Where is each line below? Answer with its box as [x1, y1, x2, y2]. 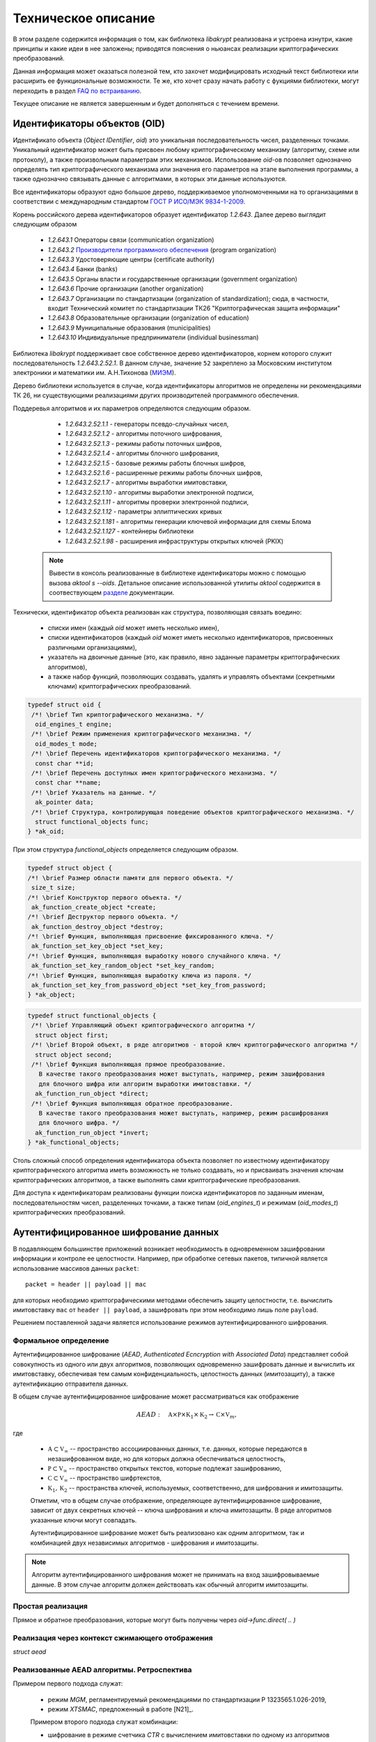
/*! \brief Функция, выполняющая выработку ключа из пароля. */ [27, 971, 252, 979]
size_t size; [31, 884, 76, 892]
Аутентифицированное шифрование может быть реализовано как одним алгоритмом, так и [30, 1529, 304, 1537]
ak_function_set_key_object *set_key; [31, 942, 164, 950]
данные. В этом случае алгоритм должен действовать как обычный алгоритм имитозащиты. [31, 1580, 309, 1589]
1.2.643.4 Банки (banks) [47, 265, 118, 273]
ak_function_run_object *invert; [35, 1129, 149, 1136]
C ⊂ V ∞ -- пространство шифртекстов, [47, 1474, 162, 1484]
